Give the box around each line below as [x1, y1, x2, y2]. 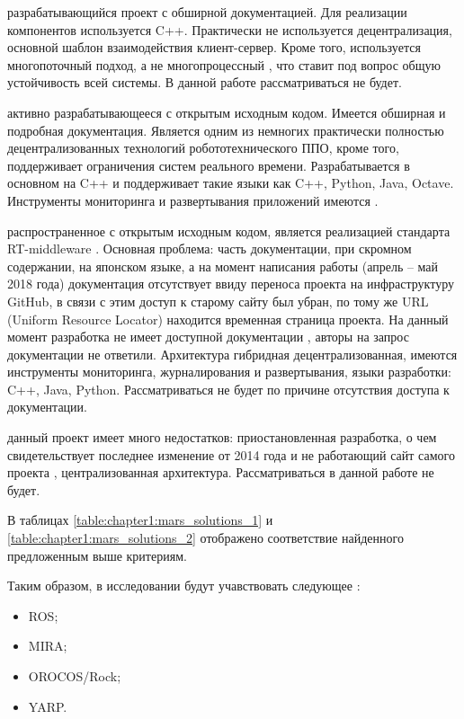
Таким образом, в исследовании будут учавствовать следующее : [7, 576, 361, 595]
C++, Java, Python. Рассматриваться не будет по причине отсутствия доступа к [7, 379, 450, 398]
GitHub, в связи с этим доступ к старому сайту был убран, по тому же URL [7, 291, 429, 310]
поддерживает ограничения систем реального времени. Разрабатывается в [7, 155, 410, 174]
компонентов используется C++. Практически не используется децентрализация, [7, 20, 452, 39]
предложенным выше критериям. [7, 546, 187, 564]
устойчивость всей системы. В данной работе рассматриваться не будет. [7, 73, 402, 92]
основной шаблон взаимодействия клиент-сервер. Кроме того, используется [7, 38, 421, 57]
